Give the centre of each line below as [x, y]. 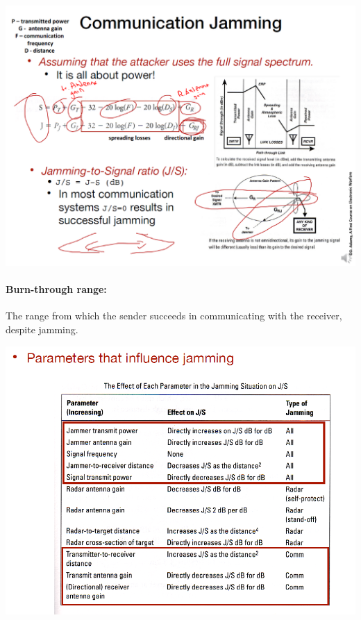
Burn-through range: [56, 289]
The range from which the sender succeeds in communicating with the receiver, [174, 316]
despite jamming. [42, 329]
